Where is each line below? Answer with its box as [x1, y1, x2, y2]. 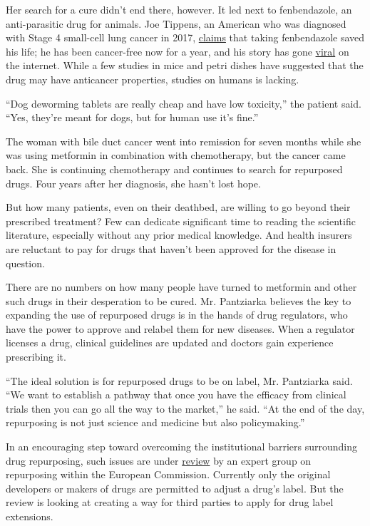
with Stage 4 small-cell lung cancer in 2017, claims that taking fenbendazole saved [6, 30, 365, 45]
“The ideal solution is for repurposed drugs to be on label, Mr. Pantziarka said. [6, 373, 353, 388]
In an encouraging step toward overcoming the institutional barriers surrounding [6, 439, 358, 454]
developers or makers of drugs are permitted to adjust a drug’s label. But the [6, 480, 344, 495]
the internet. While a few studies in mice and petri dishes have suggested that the [6, 58, 364, 73]
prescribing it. [6, 349, 66, 364]
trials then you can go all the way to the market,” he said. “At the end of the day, [6, 401, 365, 416]
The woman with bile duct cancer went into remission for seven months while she [6, 133, 361, 148]
